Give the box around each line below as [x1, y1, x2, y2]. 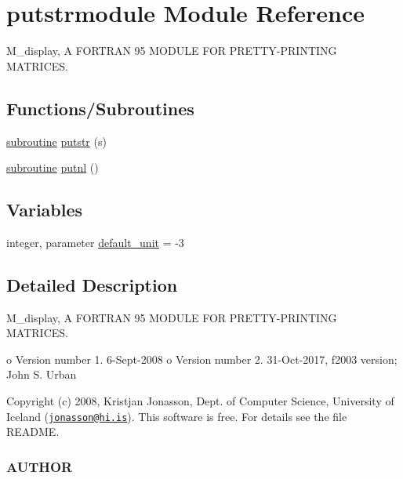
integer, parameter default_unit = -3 [6, 234, 184, 250]
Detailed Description [6, 272, 178, 296]
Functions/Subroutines [6, 96, 194, 120]
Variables [6, 198, 83, 222]
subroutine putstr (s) [6, 132, 107, 149]
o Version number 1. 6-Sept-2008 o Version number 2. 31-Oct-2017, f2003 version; [6, 350, 398, 367]
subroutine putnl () [6, 159, 99, 176]
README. [6, 423, 60, 440]
